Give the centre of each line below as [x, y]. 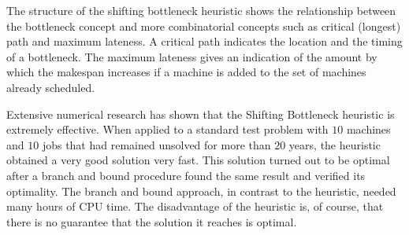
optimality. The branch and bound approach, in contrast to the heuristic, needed [201, 191]
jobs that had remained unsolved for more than [156, 144]
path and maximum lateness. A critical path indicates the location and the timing [204, 41]
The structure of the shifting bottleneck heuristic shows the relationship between [201, 10]
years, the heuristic [335, 144]
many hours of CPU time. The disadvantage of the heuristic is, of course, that [195, 206]
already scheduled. [51, 87]
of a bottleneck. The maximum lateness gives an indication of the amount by [192, 56]
